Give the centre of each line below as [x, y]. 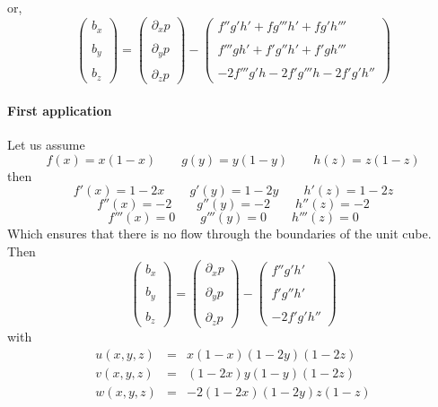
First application [60, 110]
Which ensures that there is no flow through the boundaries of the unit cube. [219, 234]
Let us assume [46, 144]
